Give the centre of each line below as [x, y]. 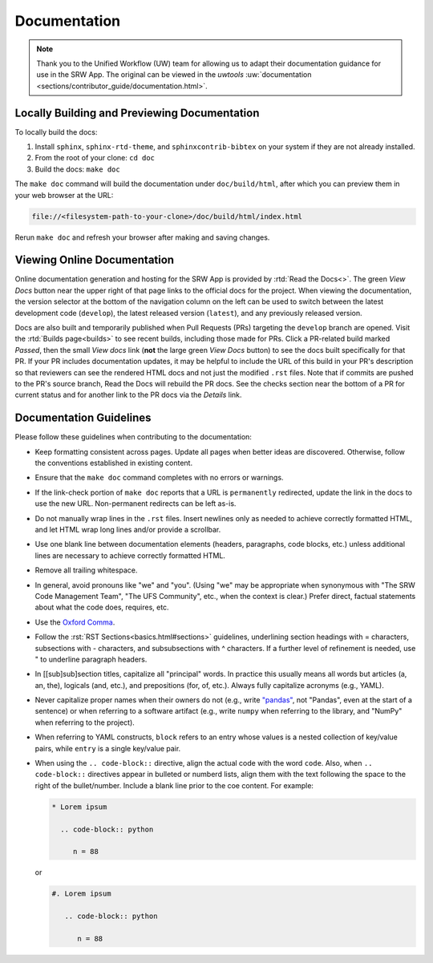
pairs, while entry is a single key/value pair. [108, 748]
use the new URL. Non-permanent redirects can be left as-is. [136, 504]
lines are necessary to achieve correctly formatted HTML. [130, 555]
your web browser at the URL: [64, 195]
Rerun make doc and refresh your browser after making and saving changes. [142, 237]
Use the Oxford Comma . [75, 622]
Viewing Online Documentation [95, 260]
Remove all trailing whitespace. [86, 570]
